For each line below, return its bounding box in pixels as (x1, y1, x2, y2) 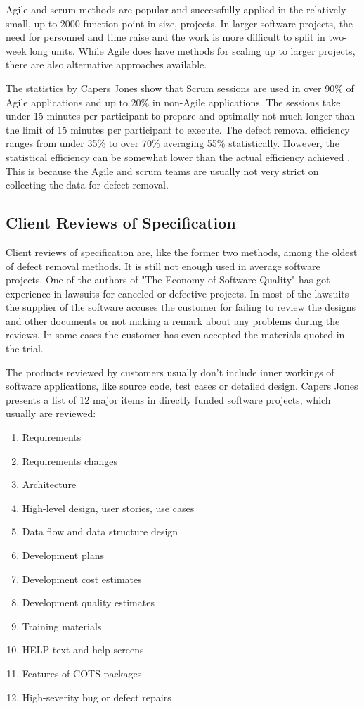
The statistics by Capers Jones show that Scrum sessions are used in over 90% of (6, 80, 354, 95)
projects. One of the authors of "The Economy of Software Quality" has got (6, 272, 330, 287)
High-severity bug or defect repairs (22, 689, 171, 704)
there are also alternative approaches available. (6, 57, 207, 72)
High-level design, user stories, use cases (22, 500, 195, 515)
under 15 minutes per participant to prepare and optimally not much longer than (6, 108, 356, 123)
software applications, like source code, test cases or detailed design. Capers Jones (6, 378, 358, 393)
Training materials (22, 618, 102, 633)
